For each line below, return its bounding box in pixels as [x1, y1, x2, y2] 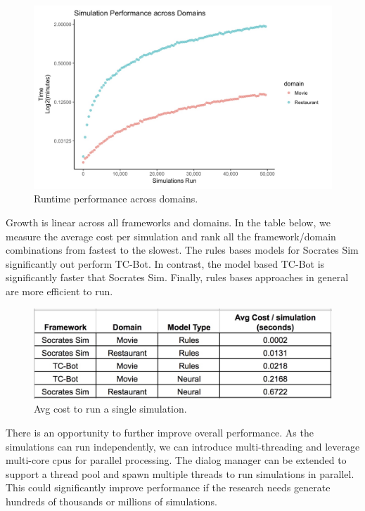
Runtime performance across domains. [34, 191, 198, 206]
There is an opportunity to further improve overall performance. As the [6, 425, 314, 439]
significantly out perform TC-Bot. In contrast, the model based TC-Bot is [6, 256, 325, 271]
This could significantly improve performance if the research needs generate [6, 480, 331, 495]
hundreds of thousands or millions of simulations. [6, 493, 217, 508]
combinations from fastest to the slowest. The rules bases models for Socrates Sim [6, 242, 359, 257]
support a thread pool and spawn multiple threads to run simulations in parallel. [6, 466, 354, 481]
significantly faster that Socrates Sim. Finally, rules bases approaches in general [6, 270, 349, 285]
